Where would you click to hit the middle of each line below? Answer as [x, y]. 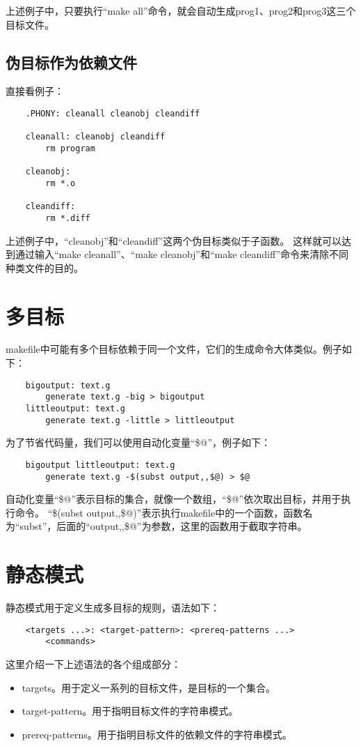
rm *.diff [68, 218]
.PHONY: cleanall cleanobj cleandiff [113, 113]
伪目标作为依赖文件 [71, 62]
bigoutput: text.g [68, 385]
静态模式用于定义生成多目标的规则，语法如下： [113, 608]
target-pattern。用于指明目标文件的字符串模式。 [130, 711]
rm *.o [61, 183]
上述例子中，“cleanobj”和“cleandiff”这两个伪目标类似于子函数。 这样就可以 [174, 240]
